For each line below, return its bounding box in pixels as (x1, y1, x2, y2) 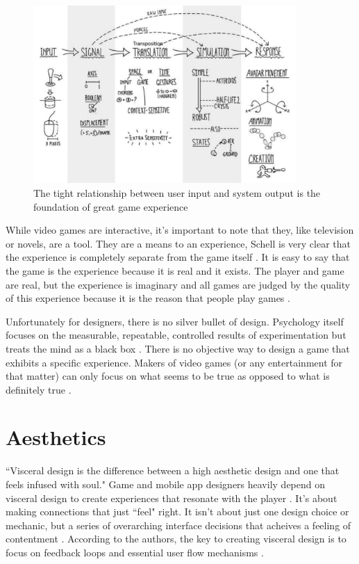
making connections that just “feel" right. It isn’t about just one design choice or (6, 504, 349, 519)
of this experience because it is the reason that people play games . (6, 291, 290, 305)
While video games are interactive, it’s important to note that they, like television (6, 223, 354, 237)
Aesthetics (6, 423, 106, 451)
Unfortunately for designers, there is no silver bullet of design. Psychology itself (6, 314, 344, 328)
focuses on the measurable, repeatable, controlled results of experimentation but (6, 328, 347, 342)
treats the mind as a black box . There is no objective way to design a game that (6, 341, 350, 355)
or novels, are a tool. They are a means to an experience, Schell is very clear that (6, 236, 351, 250)
